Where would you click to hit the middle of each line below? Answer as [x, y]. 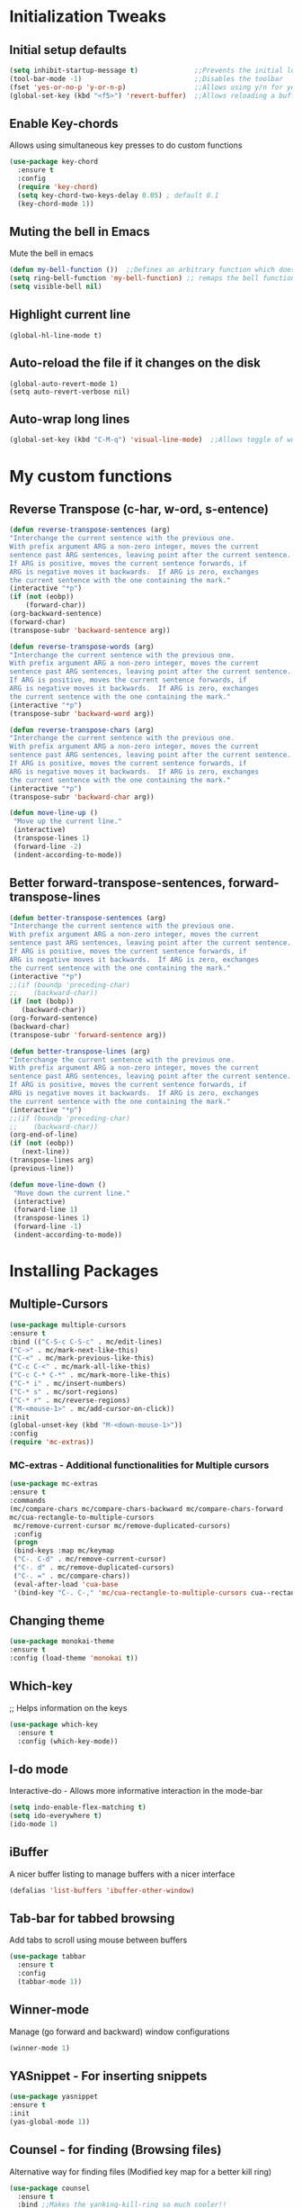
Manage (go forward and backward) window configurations [120, 2032]
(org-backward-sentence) [56, 614]
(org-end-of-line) [44, 1135]
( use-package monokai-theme [62, 1642]
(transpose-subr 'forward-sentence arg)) [88, 1035]
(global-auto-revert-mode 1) [64, 384]
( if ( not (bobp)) [42, 1001]
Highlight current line [70, 315]
